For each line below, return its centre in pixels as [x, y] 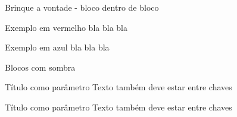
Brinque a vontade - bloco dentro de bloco [82, 7]
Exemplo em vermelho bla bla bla [66, 27]
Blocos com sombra [40, 67]
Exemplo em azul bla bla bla [57, 47]
